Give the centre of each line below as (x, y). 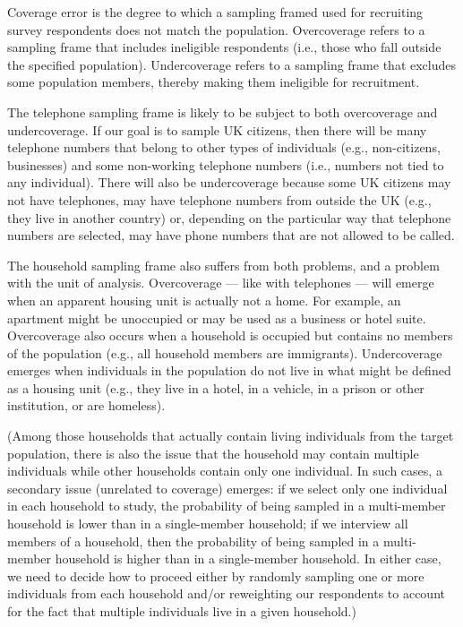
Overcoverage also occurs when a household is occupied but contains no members (230, 335)
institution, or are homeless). (86, 405)
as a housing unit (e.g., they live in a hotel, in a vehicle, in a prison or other (216, 387)
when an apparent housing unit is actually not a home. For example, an (204, 300)
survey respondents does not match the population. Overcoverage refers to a (216, 29)
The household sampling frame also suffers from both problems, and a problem (223, 265)
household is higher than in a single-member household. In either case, (248, 558)
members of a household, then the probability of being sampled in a (193, 541)
